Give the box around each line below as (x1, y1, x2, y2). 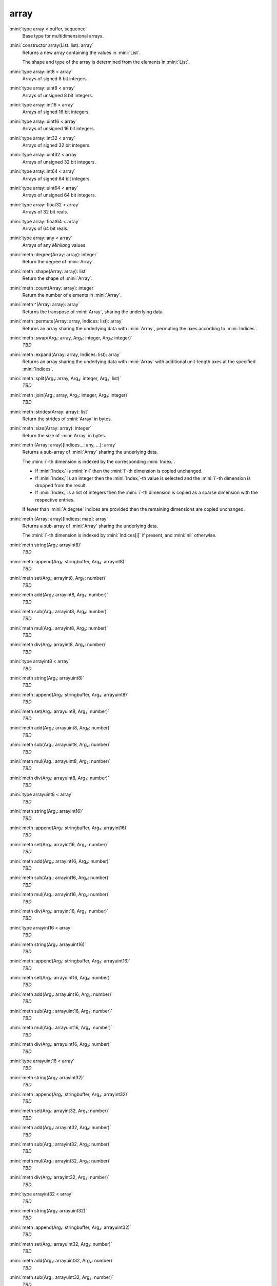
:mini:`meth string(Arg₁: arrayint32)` (9, 1074, 85, 1080)
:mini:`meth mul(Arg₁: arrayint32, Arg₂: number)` (9, 1157, 111, 1164)
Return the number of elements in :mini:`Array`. (22, 292, 122, 298)
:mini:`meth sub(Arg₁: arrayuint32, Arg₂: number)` (9, 1274, 114, 1280)
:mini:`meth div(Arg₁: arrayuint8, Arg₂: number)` (9, 775, 110, 781)
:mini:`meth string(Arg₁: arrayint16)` (9, 808, 84, 814)
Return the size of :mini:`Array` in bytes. (22, 432, 106, 438)
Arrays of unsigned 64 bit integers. (22, 192, 96, 198)
